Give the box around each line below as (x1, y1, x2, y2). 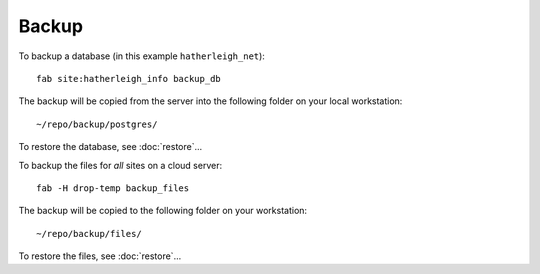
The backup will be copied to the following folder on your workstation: (18, 205, 308, 217)
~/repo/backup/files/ (36, 228, 142, 239)
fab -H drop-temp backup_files (36, 182, 190, 194)
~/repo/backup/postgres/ (36, 118, 158, 130)
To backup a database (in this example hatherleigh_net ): (18, 50, 265, 62)
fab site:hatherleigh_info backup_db (36, 73, 222, 84)
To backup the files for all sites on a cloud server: (18, 159, 223, 171)
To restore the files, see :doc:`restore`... (18, 250, 182, 262)
